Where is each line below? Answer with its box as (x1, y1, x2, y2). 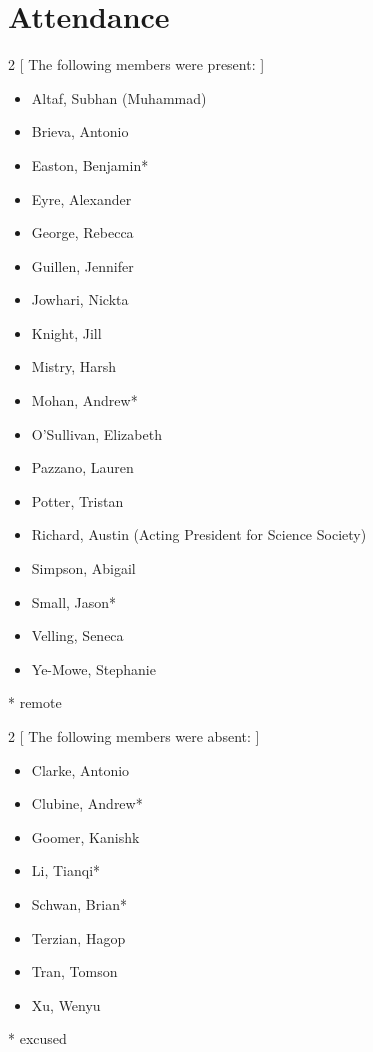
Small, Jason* (31, 591, 117, 612)
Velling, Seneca (31, 625, 124, 646)
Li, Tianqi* (31, 860, 101, 881)
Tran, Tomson (31, 961, 118, 982)
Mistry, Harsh (31, 356, 117, 377)
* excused (8, 1028, 67, 1049)
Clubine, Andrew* (31, 793, 143, 814)
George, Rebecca (31, 222, 134, 243)
